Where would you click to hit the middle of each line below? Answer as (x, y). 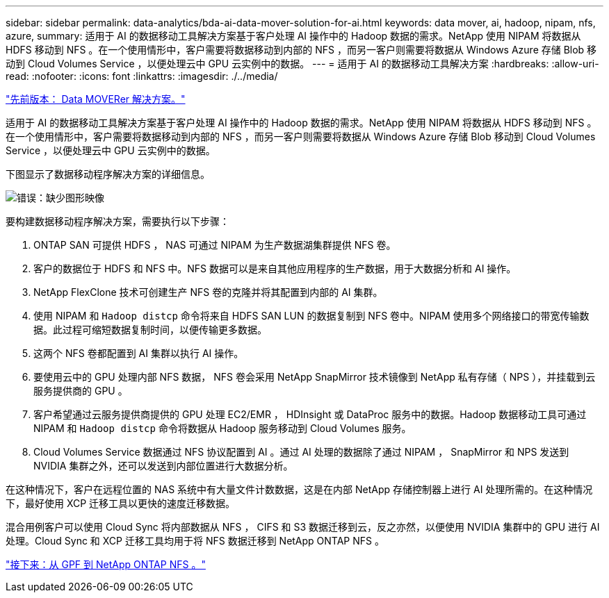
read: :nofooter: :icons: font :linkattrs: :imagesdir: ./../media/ (142, 76)
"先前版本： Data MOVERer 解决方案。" (96, 99)
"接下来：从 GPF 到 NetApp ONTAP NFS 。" (106, 564)
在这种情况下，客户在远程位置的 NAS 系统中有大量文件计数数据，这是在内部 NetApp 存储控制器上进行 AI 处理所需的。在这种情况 (299, 489)
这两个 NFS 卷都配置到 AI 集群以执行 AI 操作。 (139, 353)
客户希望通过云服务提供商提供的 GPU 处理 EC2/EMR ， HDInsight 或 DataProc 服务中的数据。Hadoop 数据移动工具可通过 (310, 414)
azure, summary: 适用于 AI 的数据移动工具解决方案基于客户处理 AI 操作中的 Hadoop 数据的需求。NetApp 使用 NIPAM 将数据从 (293, 36)
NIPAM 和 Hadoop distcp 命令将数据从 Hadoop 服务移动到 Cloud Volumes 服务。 (222, 428)
